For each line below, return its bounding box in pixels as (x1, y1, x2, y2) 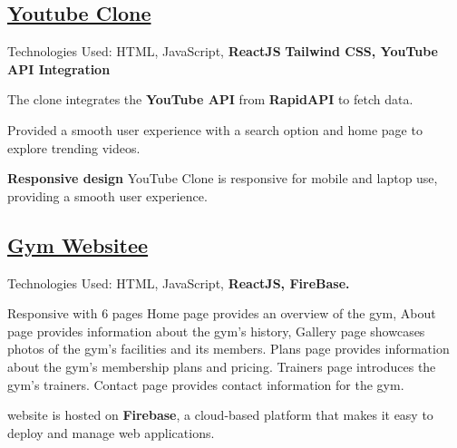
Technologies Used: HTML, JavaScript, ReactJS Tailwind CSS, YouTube (7, 42, 438, 61)
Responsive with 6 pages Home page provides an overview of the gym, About (7, 304, 436, 323)
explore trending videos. (7, 138, 141, 157)
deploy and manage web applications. (7, 423, 215, 442)
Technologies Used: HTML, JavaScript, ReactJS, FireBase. (7, 273, 350, 292)
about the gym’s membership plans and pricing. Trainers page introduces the (7, 356, 436, 375)
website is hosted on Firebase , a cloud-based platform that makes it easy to (7, 405, 433, 424)
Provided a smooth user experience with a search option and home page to (7, 120, 423, 139)
